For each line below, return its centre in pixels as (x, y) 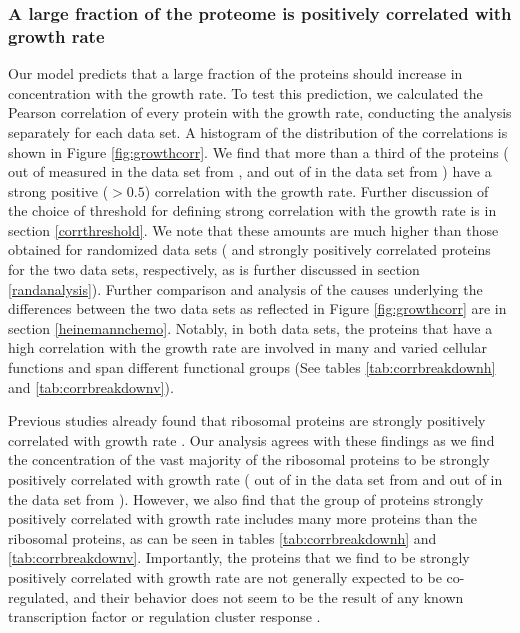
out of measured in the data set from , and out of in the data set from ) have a (250, 171)
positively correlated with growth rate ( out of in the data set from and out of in (255, 479)
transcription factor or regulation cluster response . (164, 616)
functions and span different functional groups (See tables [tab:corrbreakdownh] (252, 367)
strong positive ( (58, 190)
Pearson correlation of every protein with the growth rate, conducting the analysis (260, 112)
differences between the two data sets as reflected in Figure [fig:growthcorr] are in (257, 308)
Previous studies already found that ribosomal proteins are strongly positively (247, 420)
